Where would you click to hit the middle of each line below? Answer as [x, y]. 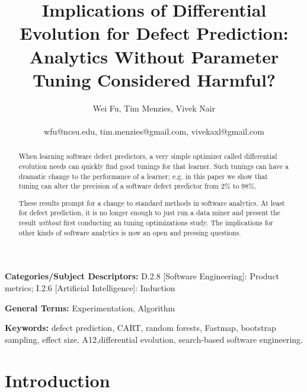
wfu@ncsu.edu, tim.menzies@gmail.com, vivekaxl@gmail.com [154, 131]
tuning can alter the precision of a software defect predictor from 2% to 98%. [137, 186]
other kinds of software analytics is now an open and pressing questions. [130, 232]
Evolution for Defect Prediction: [154, 33]
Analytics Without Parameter [154, 56]
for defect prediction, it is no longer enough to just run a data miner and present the [149, 213]
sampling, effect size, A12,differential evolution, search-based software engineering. [154, 339]
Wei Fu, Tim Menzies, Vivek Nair [154, 108]
